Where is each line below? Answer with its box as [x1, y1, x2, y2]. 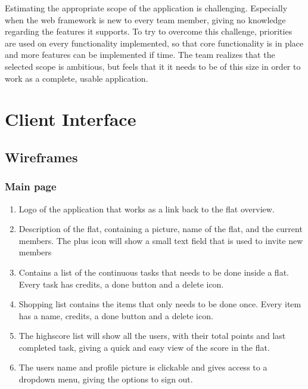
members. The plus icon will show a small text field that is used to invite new [18, 234, 303, 246]
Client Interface [5, 107, 136, 131]
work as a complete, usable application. [5, 72, 148, 84]
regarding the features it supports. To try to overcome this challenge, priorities [5, 25, 293, 38]
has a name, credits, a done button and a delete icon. [18, 309, 213, 322]
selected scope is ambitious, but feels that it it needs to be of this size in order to [5, 60, 301, 72]
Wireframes [5, 147, 78, 166]
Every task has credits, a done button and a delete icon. [18, 277, 224, 290]
